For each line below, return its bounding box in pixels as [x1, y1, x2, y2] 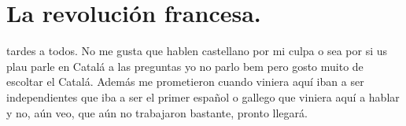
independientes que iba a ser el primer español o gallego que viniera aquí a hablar [6, 88, 400, 105]
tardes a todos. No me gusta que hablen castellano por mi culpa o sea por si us [6, 43, 388, 59]
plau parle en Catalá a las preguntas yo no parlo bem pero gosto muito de [6, 57, 364, 74]
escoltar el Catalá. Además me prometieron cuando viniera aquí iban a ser [6, 73, 364, 90]
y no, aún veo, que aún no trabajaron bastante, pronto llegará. [6, 104, 308, 120]
